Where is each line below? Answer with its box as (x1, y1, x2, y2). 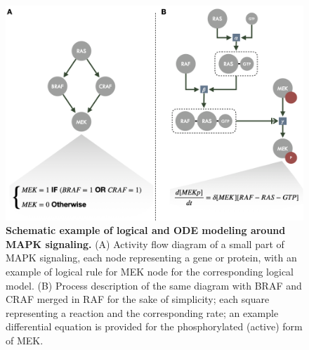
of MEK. (6, 332, 44, 347)
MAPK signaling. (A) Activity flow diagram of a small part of (6, 236, 284, 251)
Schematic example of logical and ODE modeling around (6, 223, 286, 238)
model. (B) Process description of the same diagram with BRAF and (6, 278, 302, 292)
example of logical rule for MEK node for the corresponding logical (6, 264, 294, 279)
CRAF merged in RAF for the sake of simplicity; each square (6, 292, 270, 306)
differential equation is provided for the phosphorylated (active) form (6, 319, 303, 334)
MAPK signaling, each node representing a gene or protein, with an (6, 250, 297, 265)
